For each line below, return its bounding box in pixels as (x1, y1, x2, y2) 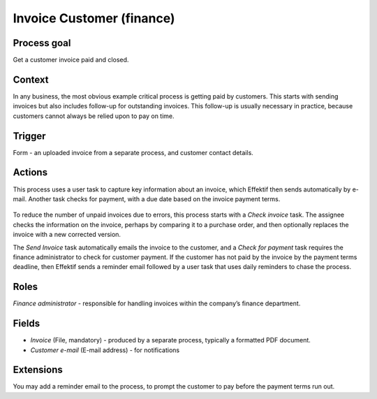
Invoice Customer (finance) (13, 10, 175, 26)
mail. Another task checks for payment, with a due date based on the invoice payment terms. (13, 194, 281, 203)
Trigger (13, 130, 46, 142)
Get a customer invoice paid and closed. (13, 56, 129, 64)
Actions (13, 166, 48, 178)
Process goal (13, 37, 71, 49)
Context (13, 73, 49, 85)
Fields (13, 318, 40, 330)
